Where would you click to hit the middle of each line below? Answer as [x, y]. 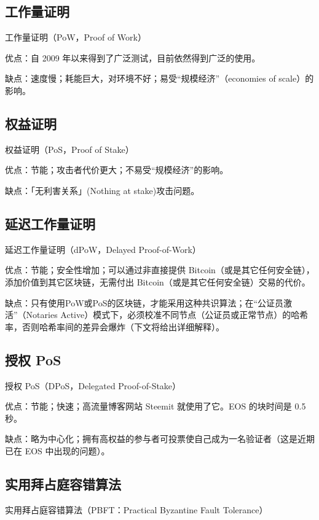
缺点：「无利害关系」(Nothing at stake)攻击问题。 [102, 190]
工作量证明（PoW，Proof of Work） [76, 37]
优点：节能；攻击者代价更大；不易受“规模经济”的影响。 [117, 170]
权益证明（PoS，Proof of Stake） [69, 149]
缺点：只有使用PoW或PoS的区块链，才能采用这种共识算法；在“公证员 [144, 302]
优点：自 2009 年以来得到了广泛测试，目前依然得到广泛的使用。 [133, 57]
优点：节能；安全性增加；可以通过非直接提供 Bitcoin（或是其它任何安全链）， [160, 270]
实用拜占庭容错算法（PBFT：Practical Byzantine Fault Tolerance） [136, 509]
